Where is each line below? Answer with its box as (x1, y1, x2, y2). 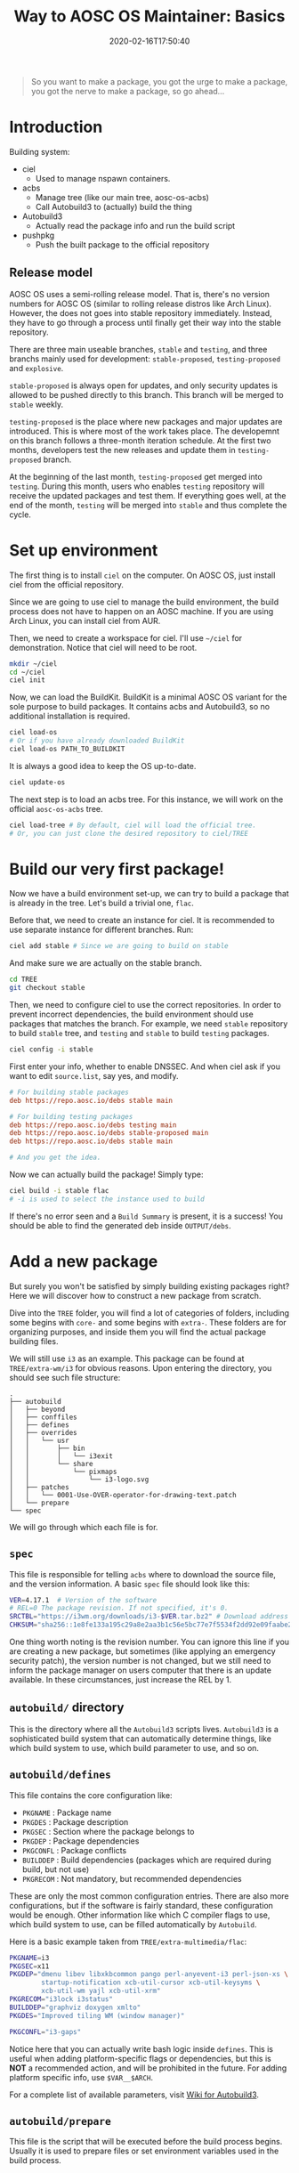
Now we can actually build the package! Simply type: (9, 1169, 204, 1180)
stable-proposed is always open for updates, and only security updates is (9, 380, 279, 391)
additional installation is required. (9, 710, 131, 722)
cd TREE (9, 975, 38, 985)
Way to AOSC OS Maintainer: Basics (13, 6, 286, 27)
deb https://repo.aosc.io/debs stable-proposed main (9, 1129, 209, 1138)
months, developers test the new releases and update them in (9, 444, 236, 455)
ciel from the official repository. (9, 579, 125, 589)
